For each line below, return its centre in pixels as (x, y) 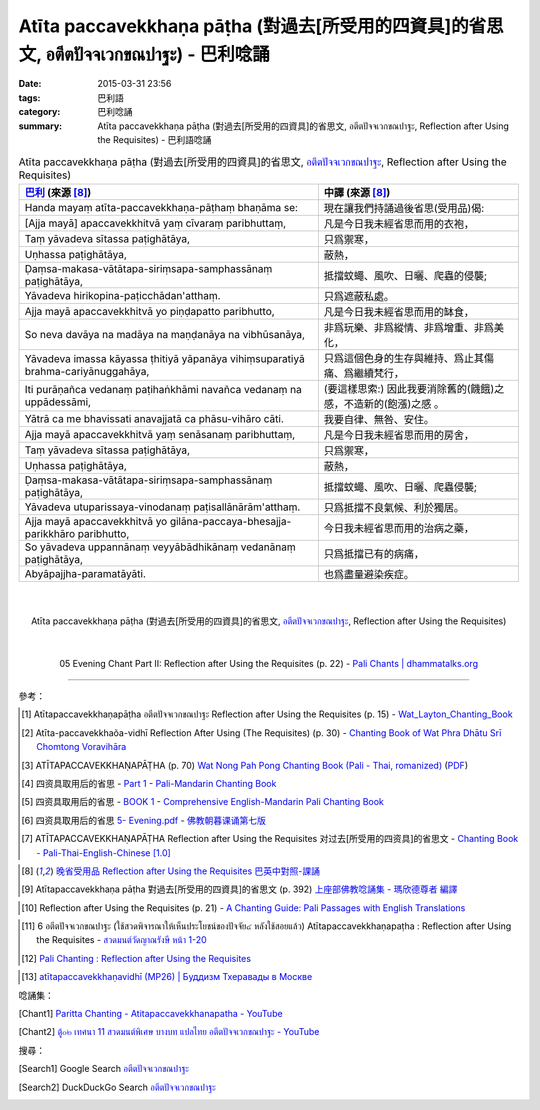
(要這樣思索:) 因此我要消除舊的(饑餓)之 (414, 388)
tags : (29, 97)
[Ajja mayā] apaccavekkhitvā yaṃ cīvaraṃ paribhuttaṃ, (155, 223)
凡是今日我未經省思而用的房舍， (399, 435)
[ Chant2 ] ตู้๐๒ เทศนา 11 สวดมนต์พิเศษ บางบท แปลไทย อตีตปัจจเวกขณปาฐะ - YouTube (169, 1032)
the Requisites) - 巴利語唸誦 (154, 139)
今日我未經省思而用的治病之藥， (399, 528)
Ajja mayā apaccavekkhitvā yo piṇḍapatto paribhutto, (149, 311)
